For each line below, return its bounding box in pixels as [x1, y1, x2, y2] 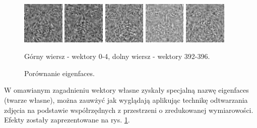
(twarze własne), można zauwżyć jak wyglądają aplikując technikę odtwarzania [4, 94, 248, 105]
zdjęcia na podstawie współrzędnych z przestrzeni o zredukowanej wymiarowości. [4, 104, 253, 115]
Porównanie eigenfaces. [24, 68, 95, 78]
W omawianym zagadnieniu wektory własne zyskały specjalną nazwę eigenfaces [4, 85, 249, 95]
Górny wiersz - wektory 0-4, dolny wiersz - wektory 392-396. [24, 51, 210, 61]
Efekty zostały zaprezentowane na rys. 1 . [4, 114, 130, 125]
